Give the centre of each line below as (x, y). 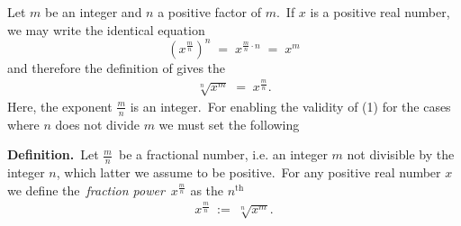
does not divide (97, 124)
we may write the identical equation (106, 29)
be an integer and (94, 12)
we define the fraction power (86, 190)
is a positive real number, (380, 12)
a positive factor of (210, 12)
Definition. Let (53, 154)
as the (207, 190)
